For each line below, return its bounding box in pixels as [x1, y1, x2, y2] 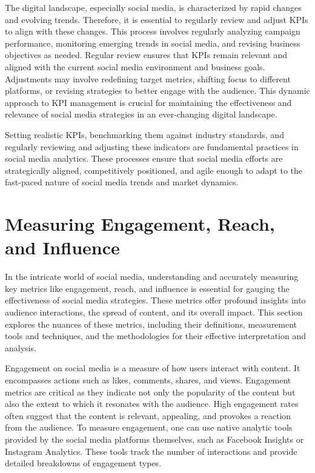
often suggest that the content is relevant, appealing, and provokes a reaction [5, 409, 291, 422]
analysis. [5, 341, 36, 354]
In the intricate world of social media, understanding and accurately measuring [5, 270, 299, 283]
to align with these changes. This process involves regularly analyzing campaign [5, 25, 300, 38]
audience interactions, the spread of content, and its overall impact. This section [5, 306, 303, 318]
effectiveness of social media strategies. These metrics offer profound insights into [5, 294, 306, 306]
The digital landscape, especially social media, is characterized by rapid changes [5, 1, 302, 13]
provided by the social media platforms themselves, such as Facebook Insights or [5, 432, 304, 445]
